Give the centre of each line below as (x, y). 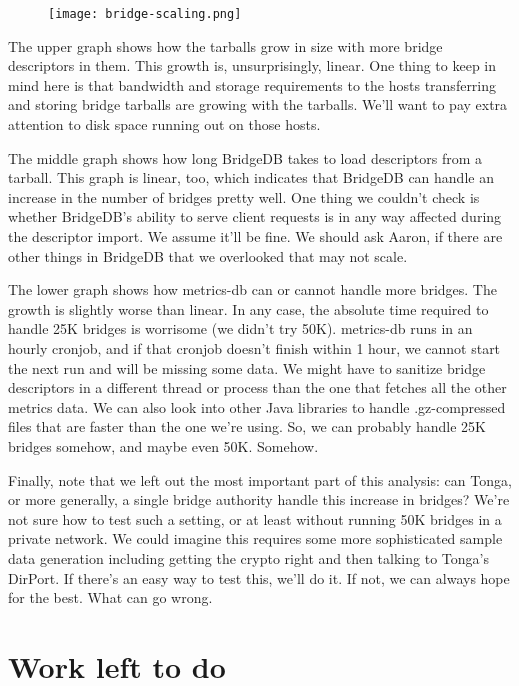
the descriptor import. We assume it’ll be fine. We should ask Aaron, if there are (255, 236)
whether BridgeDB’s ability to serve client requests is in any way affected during (255, 216)
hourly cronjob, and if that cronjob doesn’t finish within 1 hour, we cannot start (254, 347)
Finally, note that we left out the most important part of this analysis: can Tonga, (260, 479)
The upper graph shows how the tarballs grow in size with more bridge (225, 45)
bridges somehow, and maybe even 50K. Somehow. (163, 445)
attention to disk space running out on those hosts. (164, 124)
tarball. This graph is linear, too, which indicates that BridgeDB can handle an (251, 177)
